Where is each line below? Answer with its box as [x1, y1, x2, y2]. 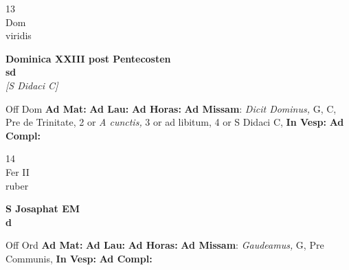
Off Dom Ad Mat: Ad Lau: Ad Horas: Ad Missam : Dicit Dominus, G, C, [5, 101, 337, 115]
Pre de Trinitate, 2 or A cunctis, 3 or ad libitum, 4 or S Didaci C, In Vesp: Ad [5, 115, 344, 129]
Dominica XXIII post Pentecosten [5, 51, 171, 65]
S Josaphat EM [5, 201, 80, 216]
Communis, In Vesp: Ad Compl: [5, 251, 153, 265]
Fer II [5, 164, 30, 179]
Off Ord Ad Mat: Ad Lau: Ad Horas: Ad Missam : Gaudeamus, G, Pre [5, 238, 324, 252]
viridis [5, 28, 32, 43]
